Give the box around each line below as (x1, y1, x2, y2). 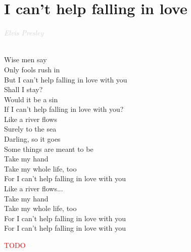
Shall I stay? (4, 84, 43, 95)
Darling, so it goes (4, 134, 61, 144)
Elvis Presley (4, 27, 44, 38)
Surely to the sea (4, 123, 57, 134)
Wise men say (4, 54, 47, 65)
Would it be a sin (4, 94, 58, 104)
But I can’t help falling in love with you (4, 74, 127, 85)
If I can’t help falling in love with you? (4, 104, 124, 114)
